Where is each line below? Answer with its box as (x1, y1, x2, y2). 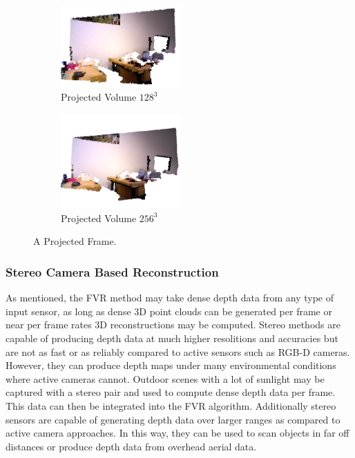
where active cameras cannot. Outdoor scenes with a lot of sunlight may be (6, 371, 325, 386)
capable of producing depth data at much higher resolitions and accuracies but (6, 331, 338, 346)
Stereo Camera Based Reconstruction (6, 263, 219, 280)
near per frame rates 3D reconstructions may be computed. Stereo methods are (6, 317, 340, 332)
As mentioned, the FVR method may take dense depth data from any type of (6, 290, 334, 305)
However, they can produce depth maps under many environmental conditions (6, 358, 336, 372)
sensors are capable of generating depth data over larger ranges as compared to (6, 412, 340, 426)
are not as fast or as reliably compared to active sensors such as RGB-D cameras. (6, 344, 350, 359)
